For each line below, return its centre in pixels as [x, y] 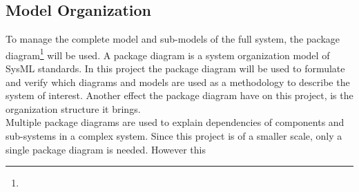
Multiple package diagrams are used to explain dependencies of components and [175, 122]
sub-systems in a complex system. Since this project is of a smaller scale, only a [174, 136]
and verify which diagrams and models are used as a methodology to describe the [178, 82]
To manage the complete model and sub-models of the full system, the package [173, 39]
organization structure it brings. [73, 108]
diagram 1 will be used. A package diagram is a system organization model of [168, 54]
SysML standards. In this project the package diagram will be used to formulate [175, 68]
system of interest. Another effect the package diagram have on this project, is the [179, 95]
